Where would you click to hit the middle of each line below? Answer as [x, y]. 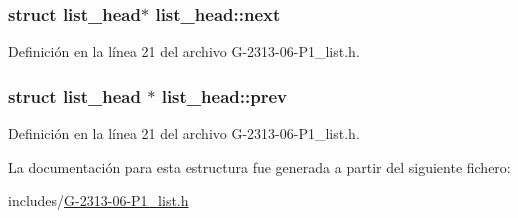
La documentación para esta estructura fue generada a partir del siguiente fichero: [259, 166]
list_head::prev [224, 95]
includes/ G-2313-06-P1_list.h [98, 200]
